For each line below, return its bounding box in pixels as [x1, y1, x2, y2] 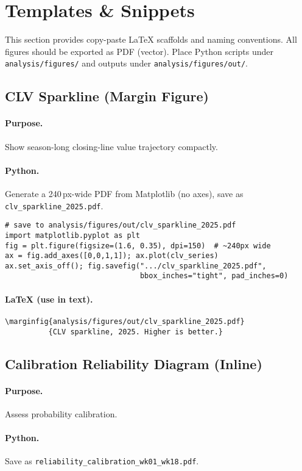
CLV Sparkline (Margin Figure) [5, 87, 209, 106]
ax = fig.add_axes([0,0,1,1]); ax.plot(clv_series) [5, 251, 219, 261]
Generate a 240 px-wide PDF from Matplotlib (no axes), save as [5, 187, 244, 200]
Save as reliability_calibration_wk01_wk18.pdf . [5, 455, 199, 467]
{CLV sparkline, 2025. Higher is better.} [48, 327, 223, 336]
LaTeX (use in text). [5, 292, 93, 305]
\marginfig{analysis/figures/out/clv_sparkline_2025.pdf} [5, 317, 245, 326]
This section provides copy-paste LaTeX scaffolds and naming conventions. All [5, 33, 297, 46]
